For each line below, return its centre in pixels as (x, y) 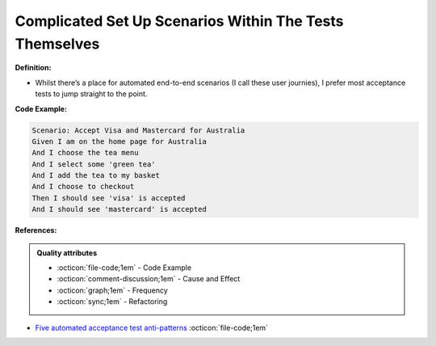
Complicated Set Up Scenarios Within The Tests (179, 21)
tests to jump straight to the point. (91, 94)
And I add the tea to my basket (96, 175)
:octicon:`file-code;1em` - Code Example (124, 268)
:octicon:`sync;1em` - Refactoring (112, 302)
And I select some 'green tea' (94, 164)
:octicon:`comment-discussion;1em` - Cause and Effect (149, 279)
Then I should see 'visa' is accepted (109, 198)
